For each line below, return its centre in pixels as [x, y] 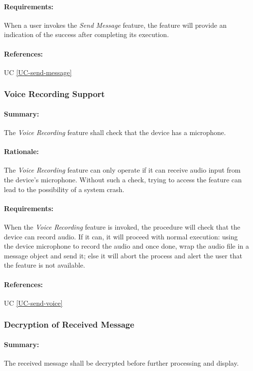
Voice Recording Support [54, 94]
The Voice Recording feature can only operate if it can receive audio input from [122, 170]
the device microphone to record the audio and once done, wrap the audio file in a [126, 246]
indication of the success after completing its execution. [87, 34]
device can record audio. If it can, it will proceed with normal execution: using [121, 236]
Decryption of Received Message [69, 324]
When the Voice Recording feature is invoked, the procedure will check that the [122, 226]
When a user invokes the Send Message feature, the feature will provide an [115, 25]
